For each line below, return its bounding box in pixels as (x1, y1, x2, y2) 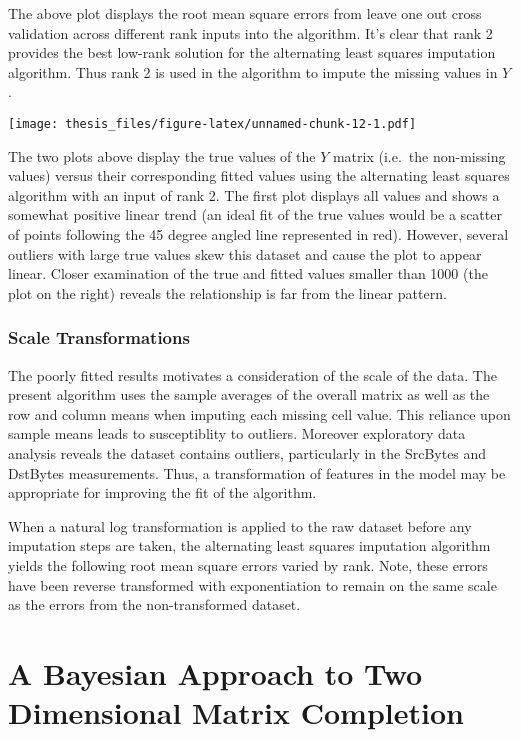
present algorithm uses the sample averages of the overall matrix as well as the (8, 384, 490, 405)
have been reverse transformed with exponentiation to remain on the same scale (8, 574, 497, 595)
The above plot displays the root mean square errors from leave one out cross (8, 3, 482, 23)
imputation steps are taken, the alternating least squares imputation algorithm (8, 535, 491, 556)
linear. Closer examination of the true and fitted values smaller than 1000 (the (8, 263, 488, 284)
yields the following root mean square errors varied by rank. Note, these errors (8, 554, 488, 575)
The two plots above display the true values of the (8, 145, 316, 166)
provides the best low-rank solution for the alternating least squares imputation (8, 42, 496, 63)
